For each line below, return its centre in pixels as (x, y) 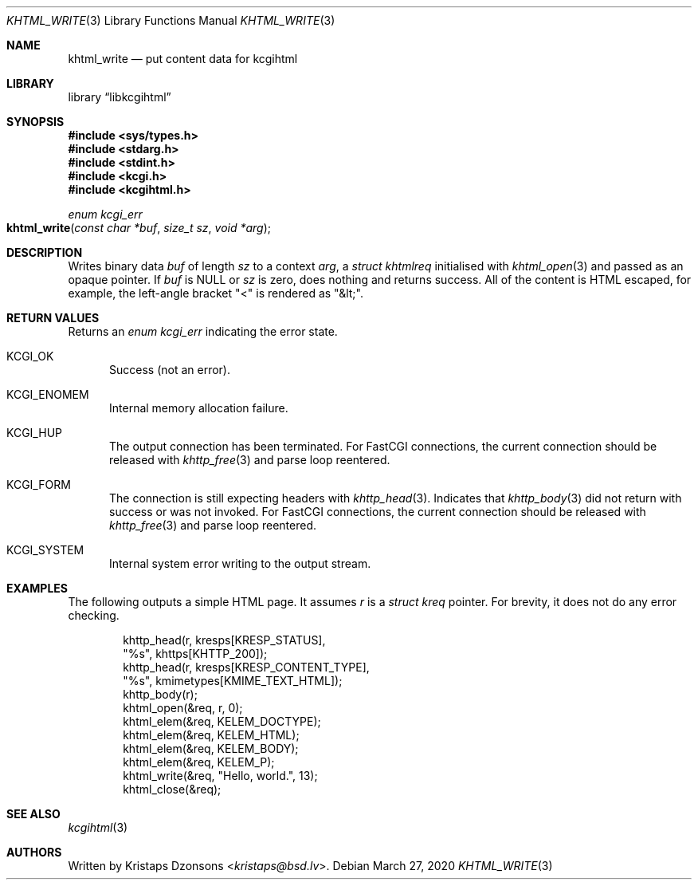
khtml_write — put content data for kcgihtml (183, 59)
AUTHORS (34, 852)
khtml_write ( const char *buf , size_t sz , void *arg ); (139, 228)
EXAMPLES (37, 588)
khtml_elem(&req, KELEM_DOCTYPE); (222, 721)
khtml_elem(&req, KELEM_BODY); (211, 748)
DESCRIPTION (45, 252)
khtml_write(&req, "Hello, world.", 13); (220, 776)
